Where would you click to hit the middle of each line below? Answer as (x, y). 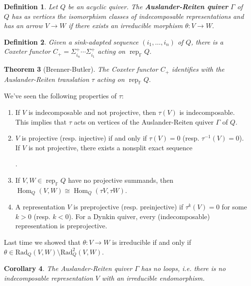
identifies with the (198, 69)
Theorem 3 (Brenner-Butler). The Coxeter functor (81, 69)
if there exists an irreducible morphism (125, 25)
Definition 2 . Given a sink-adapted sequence (71, 41)
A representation (40, 207)
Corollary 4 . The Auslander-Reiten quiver (68, 268)
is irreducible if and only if (152, 242)
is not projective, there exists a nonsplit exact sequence (110, 147)
